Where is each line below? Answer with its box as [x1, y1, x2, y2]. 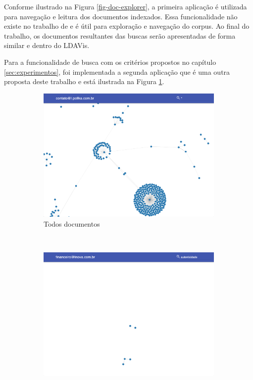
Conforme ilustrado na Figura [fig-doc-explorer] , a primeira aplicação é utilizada [4, 1, 247, 11]
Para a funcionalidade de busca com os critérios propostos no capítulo [4, 56, 216, 67]
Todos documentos [44, 218, 100, 229]
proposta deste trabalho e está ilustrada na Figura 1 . [4, 76, 164, 87]
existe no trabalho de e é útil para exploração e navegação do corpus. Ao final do [4, 21, 250, 31]
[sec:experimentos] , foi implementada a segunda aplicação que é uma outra [4, 66, 230, 77]
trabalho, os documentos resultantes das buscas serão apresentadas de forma [4, 30, 236, 41]
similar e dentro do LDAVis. [4, 40, 90, 50]
